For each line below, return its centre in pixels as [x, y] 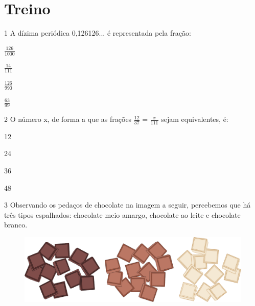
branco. [16, 225]
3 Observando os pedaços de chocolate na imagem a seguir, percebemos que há [127, 205]
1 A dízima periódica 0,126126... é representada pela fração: [98, 33]
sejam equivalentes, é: [195, 119]
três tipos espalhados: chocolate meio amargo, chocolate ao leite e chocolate [122, 214]
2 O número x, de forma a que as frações [68, 119]
